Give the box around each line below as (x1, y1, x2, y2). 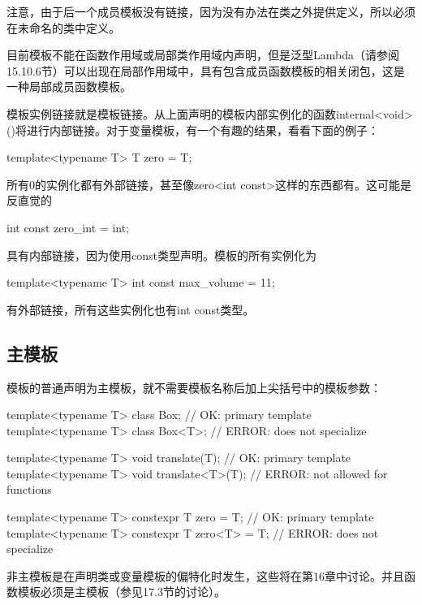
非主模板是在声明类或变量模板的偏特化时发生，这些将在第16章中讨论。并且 (6, 567, 404, 584)
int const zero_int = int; (6, 218, 130, 236)
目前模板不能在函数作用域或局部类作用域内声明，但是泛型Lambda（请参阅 (6, 46, 399, 63)
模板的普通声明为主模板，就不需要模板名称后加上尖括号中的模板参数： (6, 378, 381, 395)
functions (6, 481, 52, 498)
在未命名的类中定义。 (6, 19, 120, 36)
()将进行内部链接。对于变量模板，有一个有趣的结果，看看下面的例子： (6, 121, 379, 138)
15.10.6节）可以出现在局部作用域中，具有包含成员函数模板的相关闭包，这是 (6, 62, 405, 79)
